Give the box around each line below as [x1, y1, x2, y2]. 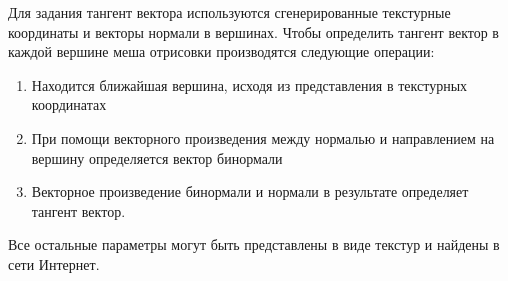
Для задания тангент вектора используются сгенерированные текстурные [8, 2, 451, 22]
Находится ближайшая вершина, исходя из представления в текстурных [31, 74, 468, 95]
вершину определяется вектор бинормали [31, 147, 283, 168]
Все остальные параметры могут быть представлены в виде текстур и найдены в [8, 234, 500, 255]
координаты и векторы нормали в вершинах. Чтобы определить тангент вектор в [8, 21, 499, 42]
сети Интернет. [8, 253, 100, 274]
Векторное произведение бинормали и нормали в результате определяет [31, 181, 469, 202]
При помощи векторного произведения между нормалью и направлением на [31, 127, 495, 148]
